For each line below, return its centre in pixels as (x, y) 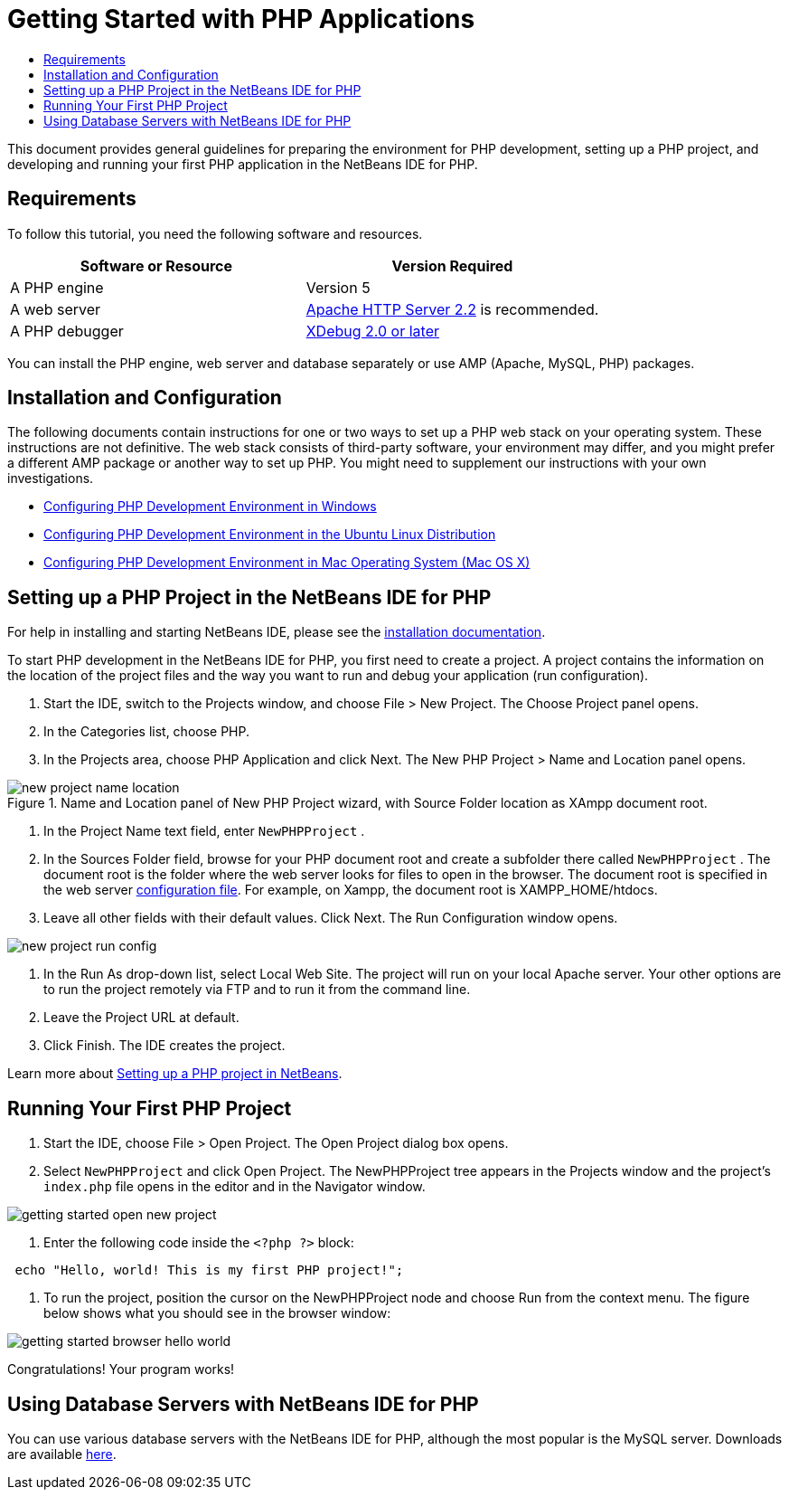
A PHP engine (57, 287)
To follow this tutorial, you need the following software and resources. (215, 233)
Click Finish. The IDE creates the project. (164, 1046)
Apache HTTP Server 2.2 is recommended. (452, 309)
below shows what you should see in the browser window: (217, 1313)
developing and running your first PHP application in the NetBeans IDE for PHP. (243, 164)
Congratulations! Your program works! (121, 1369)
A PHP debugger (67, 331)
